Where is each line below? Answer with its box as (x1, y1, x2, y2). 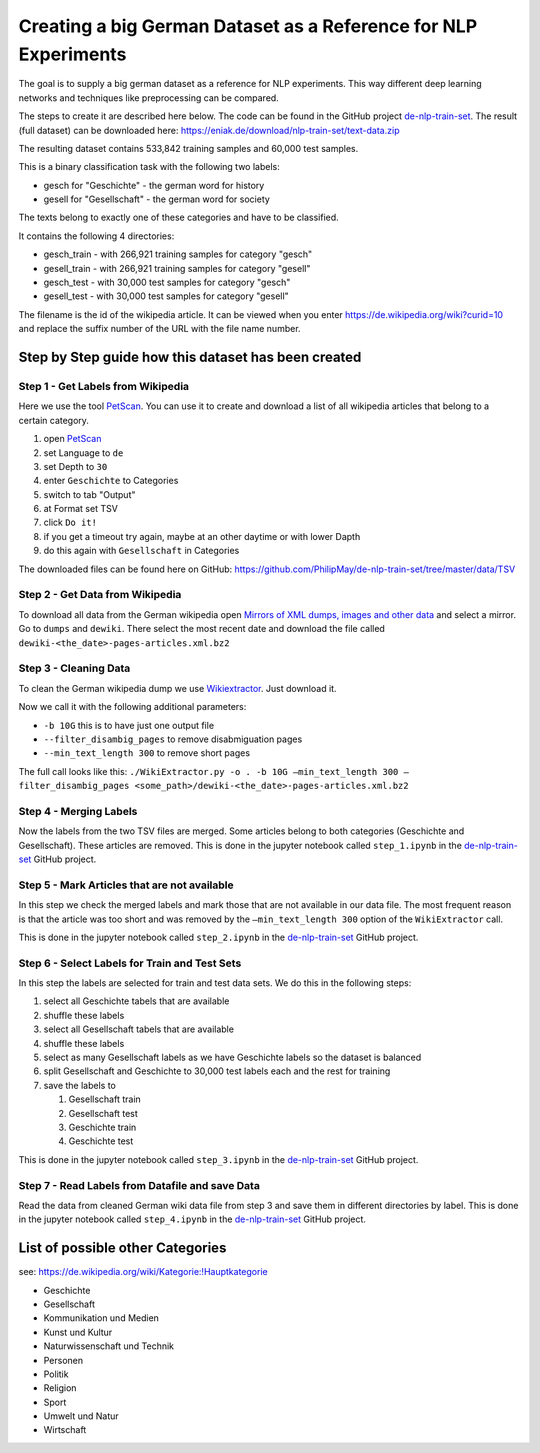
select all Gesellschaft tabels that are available (43, 1023, 235, 1035)
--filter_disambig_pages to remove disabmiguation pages (43, 733, 303, 745)
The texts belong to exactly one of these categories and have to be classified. (18, 211, 339, 224)
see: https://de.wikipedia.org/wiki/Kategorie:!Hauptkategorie (18, 1266, 269, 1278)
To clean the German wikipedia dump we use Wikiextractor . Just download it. (18, 682, 337, 694)
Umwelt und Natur (43, 1410, 119, 1422)
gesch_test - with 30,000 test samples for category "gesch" (43, 276, 291, 289)
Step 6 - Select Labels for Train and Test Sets (18, 956, 242, 970)
